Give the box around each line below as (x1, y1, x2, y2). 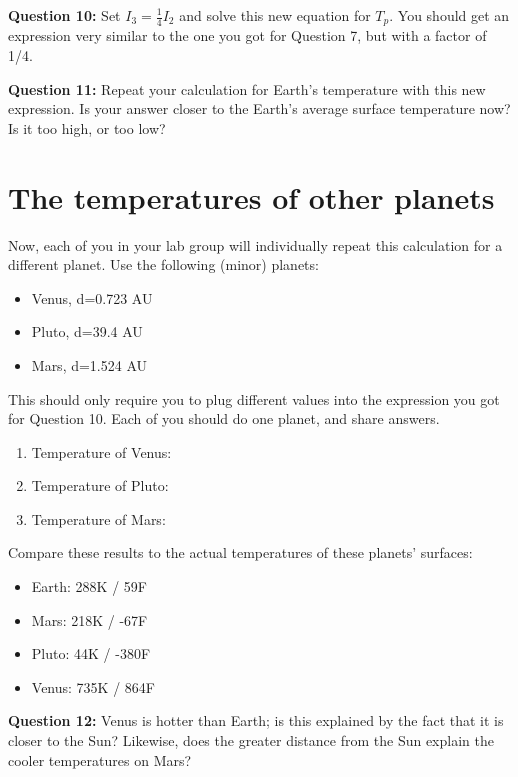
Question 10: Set (8, 5, 121, 25)
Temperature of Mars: (31, 508, 166, 529)
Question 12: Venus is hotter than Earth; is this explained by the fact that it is (8, 710, 504, 731)
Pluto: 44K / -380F (31, 643, 151, 664)
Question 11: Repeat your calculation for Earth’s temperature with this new (8, 78, 486, 99)
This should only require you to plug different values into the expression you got (8, 388, 500, 409)
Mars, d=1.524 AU (31, 354, 148, 375)
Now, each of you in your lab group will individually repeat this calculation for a (8, 234, 503, 255)
